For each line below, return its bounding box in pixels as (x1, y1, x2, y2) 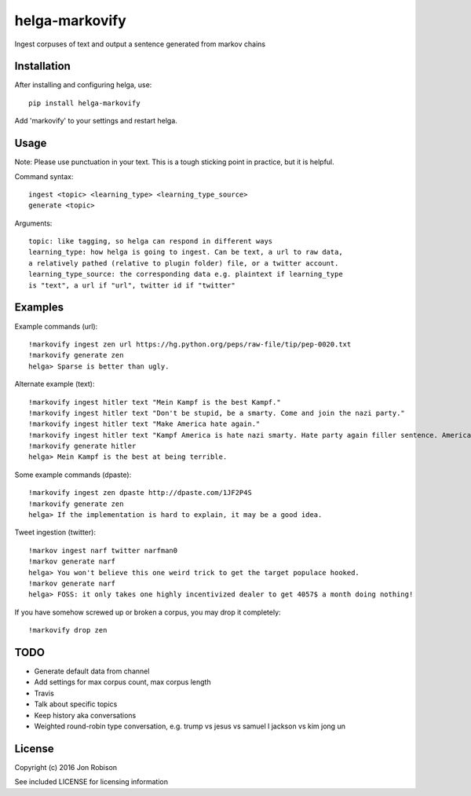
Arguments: (14, 218, 53, 228)
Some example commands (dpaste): (14, 470, 132, 479)
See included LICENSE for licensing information (14, 777, 169, 787)
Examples (14, 301, 64, 314)
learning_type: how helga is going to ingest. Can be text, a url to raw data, (28, 248, 343, 257)
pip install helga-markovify (28, 98, 141, 108)
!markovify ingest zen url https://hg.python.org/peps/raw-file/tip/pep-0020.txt (28, 339, 352, 349)
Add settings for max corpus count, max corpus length (34, 677, 211, 687)
